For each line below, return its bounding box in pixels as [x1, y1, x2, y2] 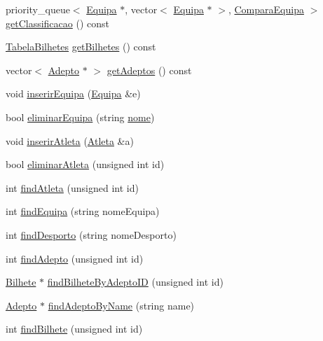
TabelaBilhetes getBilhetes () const [6, 39, 156, 54]
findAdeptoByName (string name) [48, 298, 195, 312]
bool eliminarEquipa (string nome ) [6, 109, 155, 124]
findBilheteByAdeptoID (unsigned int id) [47, 274, 224, 289]
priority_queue [6, 2, 70, 16]
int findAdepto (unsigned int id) [6, 251, 144, 265]
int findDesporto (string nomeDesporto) [6, 227, 177, 242]
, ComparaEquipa [228, 2, 304, 16]
